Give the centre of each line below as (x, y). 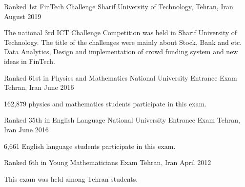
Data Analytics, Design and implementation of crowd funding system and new (121, 52)
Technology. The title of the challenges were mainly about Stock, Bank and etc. (123, 42)
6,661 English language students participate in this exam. (90, 146)
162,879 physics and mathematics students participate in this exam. (105, 103)
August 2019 (23, 16)
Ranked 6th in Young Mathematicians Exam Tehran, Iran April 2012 (108, 162)
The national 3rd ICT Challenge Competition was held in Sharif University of (121, 32)
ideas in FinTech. (30, 61)
